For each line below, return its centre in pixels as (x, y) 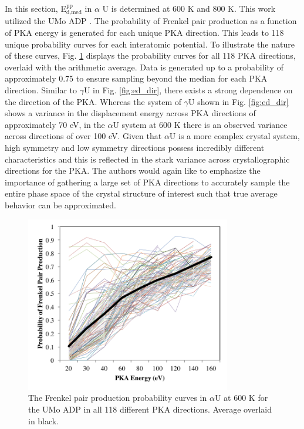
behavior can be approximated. (60, 205)
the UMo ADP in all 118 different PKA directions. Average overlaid (150, 409)
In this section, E (36, 8)
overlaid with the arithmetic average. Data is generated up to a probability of (144, 67)
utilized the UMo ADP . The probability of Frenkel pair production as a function (151, 21)
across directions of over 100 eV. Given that (83, 136)
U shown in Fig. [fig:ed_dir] (239, 101)
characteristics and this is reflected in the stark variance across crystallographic (147, 159)
